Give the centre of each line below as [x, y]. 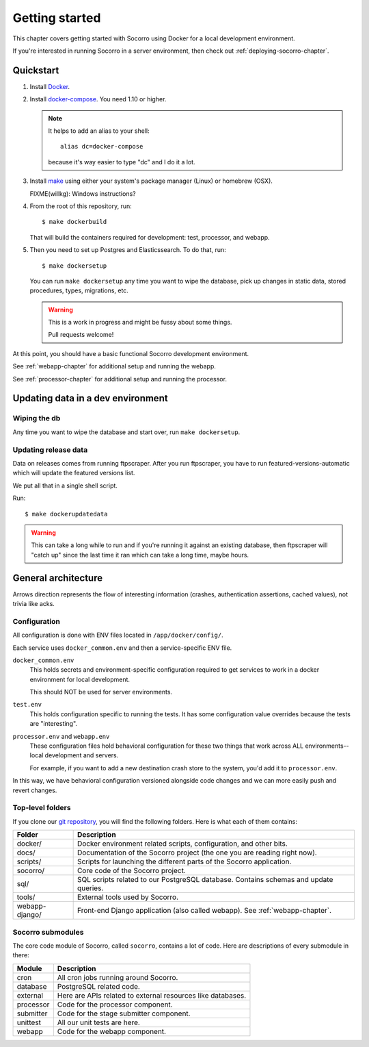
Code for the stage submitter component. [124, 1013]
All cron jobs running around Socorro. [118, 977]
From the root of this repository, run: [81, 206]
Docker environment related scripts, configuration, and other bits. [182, 844]
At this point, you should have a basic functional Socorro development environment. [131, 353]
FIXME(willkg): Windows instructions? [83, 193]
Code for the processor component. [115, 1005]
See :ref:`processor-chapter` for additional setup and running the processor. [120, 379]
